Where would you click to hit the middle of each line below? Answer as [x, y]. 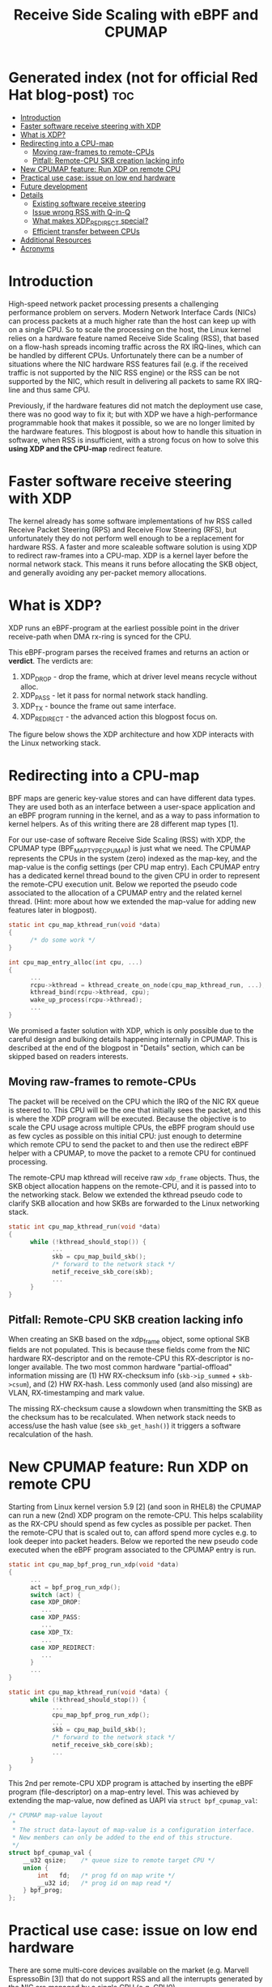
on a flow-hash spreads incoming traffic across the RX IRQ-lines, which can [135, 347]
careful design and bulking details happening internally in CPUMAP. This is [133, 1039]
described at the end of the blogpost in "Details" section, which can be [127, 1048]
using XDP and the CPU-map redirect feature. [86, 448]
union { [36, 1868]
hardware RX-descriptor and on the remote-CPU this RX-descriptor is [124, 1358]
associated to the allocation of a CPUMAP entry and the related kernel [125, 893]
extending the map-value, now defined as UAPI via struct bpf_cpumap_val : [133, 1800]
